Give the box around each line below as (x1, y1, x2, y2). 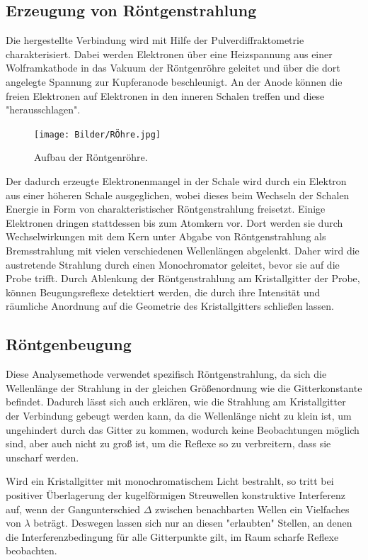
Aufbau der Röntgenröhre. (34, 150, 148, 164)
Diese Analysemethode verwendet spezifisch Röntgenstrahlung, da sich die (6, 366, 327, 381)
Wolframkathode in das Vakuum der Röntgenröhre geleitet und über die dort (6, 60, 340, 75)
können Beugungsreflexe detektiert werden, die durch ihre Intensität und (6, 284, 321, 299)
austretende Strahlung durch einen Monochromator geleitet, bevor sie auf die (6, 257, 340, 271)
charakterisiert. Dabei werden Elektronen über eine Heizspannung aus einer (6, 46, 333, 61)
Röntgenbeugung (6, 333, 132, 355)
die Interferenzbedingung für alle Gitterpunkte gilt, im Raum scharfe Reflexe (6, 529, 339, 544)
